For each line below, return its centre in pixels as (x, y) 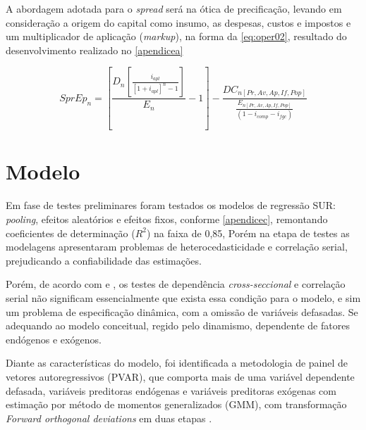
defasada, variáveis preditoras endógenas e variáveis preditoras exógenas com (171, 390)
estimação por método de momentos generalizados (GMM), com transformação (176, 404)
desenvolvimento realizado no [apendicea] (94, 50)
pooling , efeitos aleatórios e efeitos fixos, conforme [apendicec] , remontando (167, 219)
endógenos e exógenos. (54, 339)
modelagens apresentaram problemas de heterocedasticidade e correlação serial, (177, 247)
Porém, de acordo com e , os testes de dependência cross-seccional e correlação (176, 284)
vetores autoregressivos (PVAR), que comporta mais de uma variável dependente (180, 376)
